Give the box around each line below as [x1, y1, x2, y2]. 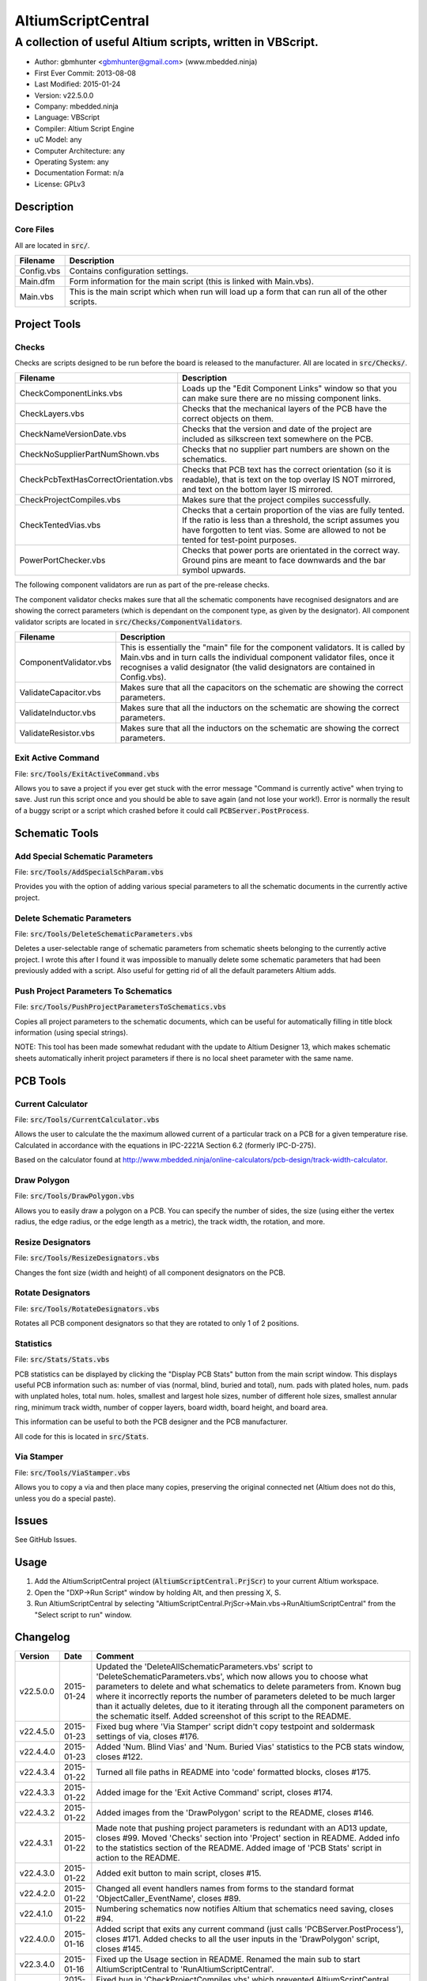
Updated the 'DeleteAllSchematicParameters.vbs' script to [96, 1661, 313, 1672]
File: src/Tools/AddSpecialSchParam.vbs [14, 868, 164, 877]
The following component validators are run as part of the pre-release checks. [14, 580, 270, 590]
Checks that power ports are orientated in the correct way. [182, 545, 400, 556]
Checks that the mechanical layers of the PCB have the [182, 403, 387, 414]
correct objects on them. [182, 413, 274, 424]
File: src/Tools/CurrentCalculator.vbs [14, 1114, 160, 1124]
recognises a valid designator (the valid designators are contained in [119, 662, 376, 673]
